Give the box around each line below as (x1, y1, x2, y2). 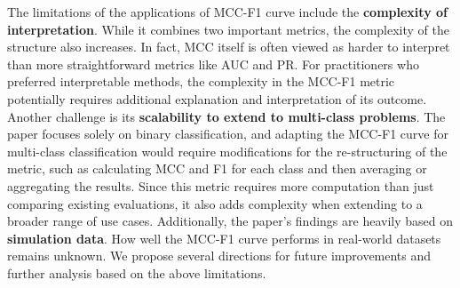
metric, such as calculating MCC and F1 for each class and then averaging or (7, 159, 427, 178)
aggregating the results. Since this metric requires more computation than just (7, 176, 434, 195)
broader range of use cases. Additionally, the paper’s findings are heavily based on (7, 212, 453, 230)
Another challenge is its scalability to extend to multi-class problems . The (7, 107, 446, 125)
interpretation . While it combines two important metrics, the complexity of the (7, 20, 449, 38)
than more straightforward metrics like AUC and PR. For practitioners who (7, 54, 419, 73)
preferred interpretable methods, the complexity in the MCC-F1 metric (7, 72, 395, 91)
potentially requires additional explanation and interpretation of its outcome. (7, 89, 427, 108)
